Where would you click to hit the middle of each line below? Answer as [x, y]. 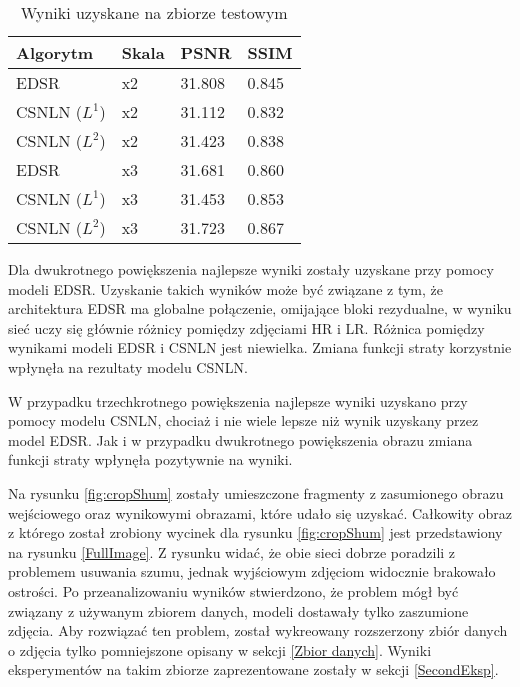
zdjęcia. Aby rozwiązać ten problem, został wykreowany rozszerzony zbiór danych [258, 630]
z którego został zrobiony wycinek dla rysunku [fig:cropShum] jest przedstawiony [255, 532]
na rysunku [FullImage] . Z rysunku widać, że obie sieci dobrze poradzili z [232, 551]
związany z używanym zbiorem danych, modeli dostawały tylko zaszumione [238, 610]
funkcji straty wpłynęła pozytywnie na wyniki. [150, 459]
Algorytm [55, 52]
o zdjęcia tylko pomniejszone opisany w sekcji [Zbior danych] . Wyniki [220, 649]
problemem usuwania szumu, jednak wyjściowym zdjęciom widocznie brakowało [252, 571]
